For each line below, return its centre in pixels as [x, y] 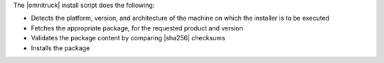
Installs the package [60, 48]
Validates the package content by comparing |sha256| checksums [128, 38]
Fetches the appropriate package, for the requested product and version [137, 28]
